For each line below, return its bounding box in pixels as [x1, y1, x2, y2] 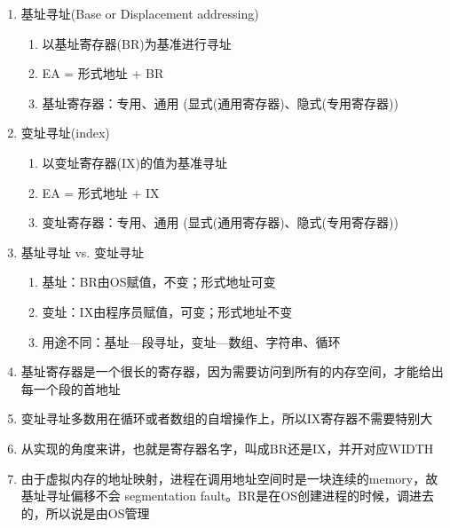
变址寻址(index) [20, 123, 110, 142]
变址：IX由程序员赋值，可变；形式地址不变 [42, 302, 293, 320]
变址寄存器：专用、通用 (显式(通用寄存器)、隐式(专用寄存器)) [42, 213, 399, 232]
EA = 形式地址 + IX [42, 183, 160, 201]
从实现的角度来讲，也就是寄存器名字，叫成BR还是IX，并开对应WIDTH [20, 438, 434, 457]
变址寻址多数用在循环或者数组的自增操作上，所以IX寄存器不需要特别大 [20, 409, 433, 428]
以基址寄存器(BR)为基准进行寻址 [42, 34, 232, 52]
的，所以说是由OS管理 [20, 503, 150, 522]
